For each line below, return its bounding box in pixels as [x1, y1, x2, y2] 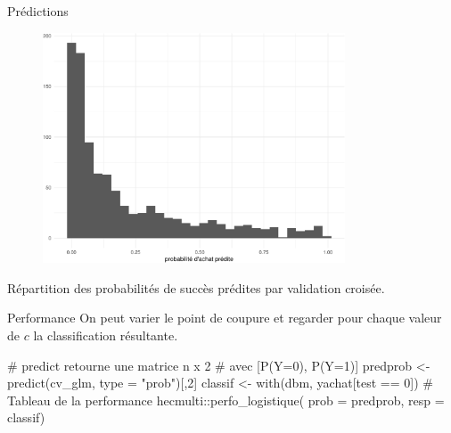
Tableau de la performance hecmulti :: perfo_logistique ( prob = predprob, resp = [7, 390, 445, 409]
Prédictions [7, 2, 69, 20]
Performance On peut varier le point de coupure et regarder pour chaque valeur [7, 308, 442, 327]
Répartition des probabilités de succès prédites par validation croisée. [7, 278, 385, 297]
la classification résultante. [33, 326, 178, 345]
